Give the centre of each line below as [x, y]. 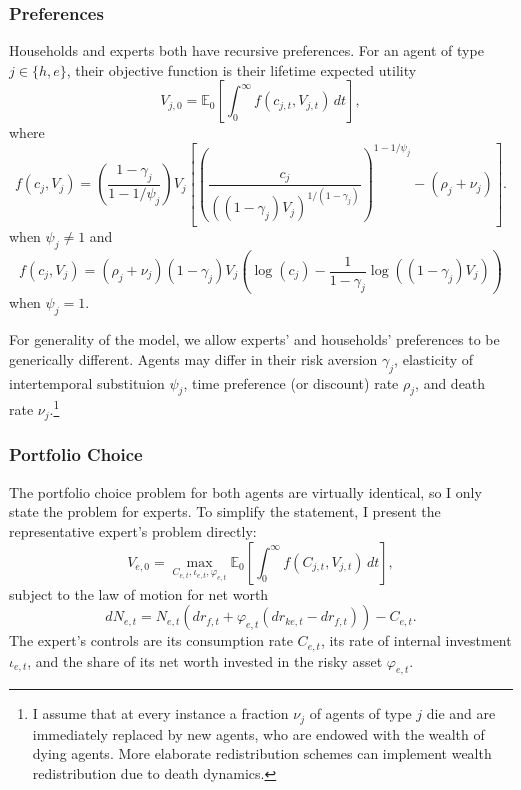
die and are [461, 713]
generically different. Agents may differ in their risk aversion [193, 358]
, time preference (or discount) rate [291, 382]
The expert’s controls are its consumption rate [151, 640]
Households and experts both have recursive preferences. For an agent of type [246, 50]
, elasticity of [434, 358]
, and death [450, 382]
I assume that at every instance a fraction [160, 713]
